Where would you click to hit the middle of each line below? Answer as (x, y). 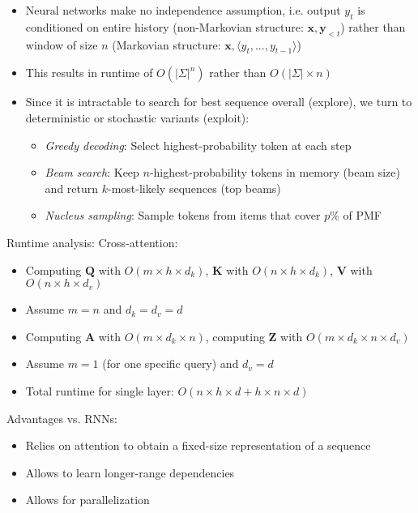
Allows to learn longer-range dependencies (130, 472)
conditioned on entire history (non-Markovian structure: (164, 26)
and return (72, 188)
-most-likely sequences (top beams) (194, 188)
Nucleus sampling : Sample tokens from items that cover (183, 215)
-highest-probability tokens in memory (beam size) (275, 172)
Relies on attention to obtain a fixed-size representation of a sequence (198, 445)
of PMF (362, 215)
